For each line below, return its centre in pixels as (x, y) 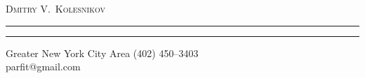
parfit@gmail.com (43, 67)
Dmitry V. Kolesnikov (55, 8)
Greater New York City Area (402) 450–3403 (102, 53)
